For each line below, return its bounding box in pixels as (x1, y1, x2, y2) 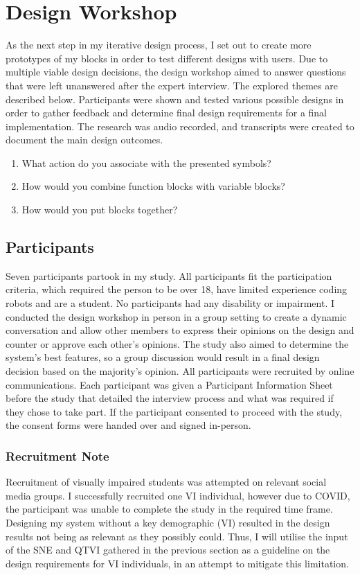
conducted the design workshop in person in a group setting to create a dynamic (6, 309, 347, 324)
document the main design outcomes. (6, 132, 163, 147)
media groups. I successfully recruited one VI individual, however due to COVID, (6, 488, 350, 502)
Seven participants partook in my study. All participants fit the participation (6, 268, 332, 283)
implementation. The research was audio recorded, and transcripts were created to (6, 118, 354, 133)
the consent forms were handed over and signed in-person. (6, 418, 251, 432)
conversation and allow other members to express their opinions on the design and (6, 323, 354, 337)
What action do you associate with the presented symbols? (21, 155, 271, 170)
